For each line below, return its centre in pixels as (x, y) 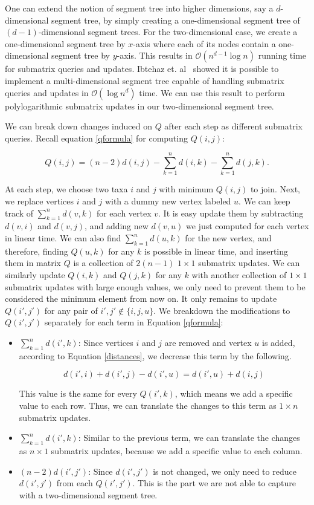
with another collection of (239, 275)
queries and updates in (47, 92)
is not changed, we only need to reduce (225, 471)
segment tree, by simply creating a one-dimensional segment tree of (176, 20)
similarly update (35, 275)
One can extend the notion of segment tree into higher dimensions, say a (139, 8)
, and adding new (117, 226)
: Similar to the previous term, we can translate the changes (189, 438)
